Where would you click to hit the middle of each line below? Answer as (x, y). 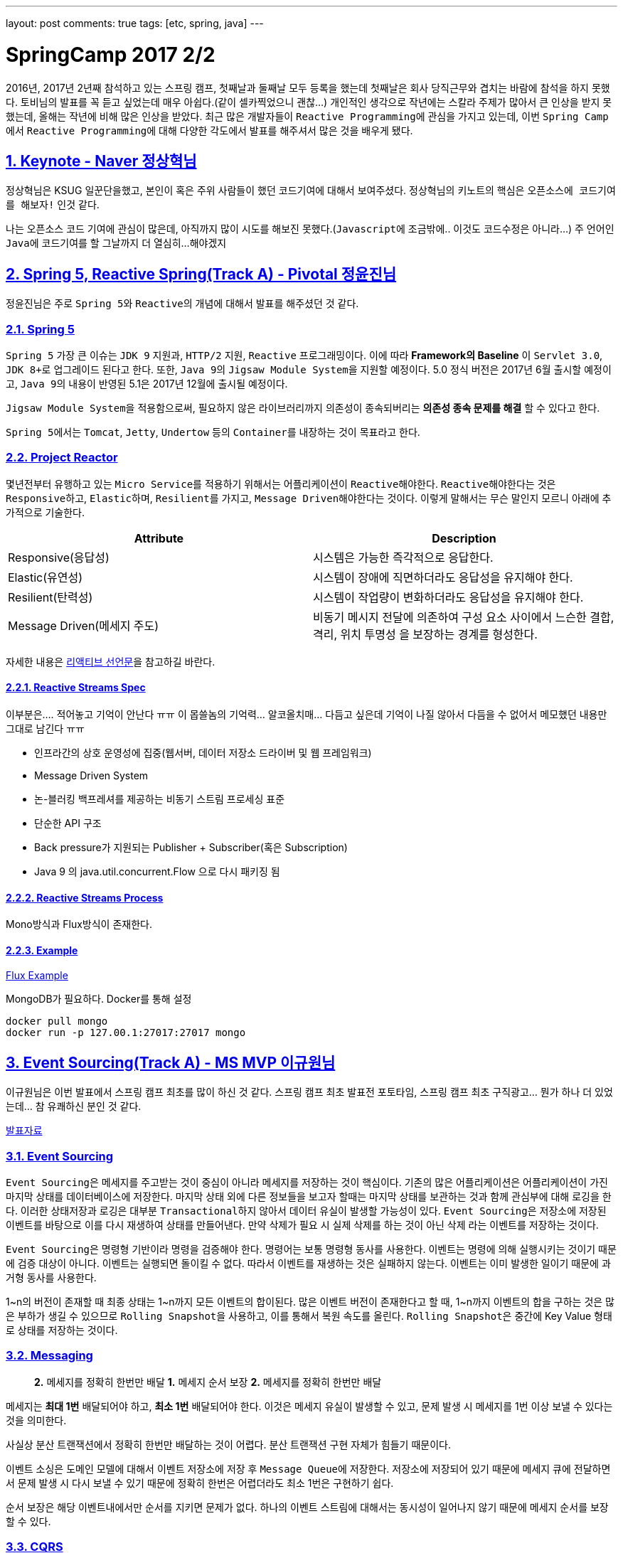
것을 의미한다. (36, 1420)
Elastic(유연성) (46, 577)
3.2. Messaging (49, 1356)
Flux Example (37, 976)
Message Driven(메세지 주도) (84, 625)
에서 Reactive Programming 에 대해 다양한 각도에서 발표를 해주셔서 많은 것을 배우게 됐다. (209, 130)
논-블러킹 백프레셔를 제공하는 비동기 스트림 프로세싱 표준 (160, 799)
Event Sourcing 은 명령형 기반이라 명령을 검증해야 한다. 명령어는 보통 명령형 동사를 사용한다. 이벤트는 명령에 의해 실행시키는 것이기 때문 (311, 1249)
